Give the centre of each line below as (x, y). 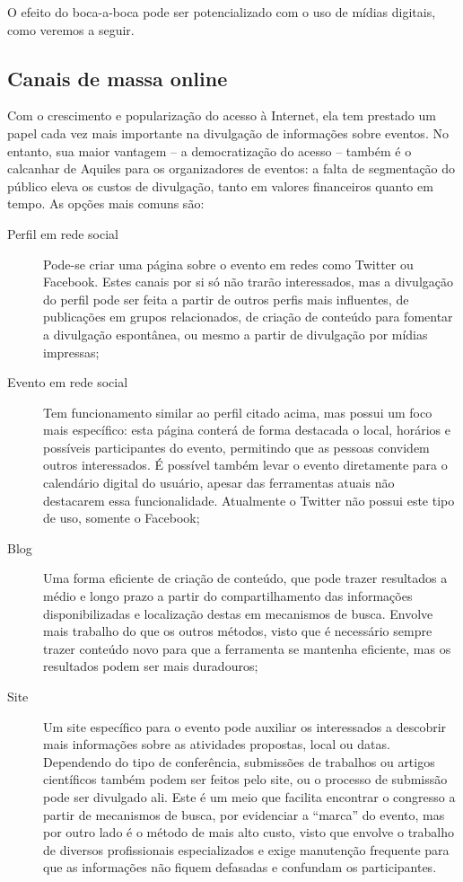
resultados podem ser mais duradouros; (151, 666)
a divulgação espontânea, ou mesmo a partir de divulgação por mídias (236, 334)
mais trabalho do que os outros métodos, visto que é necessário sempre (238, 631)
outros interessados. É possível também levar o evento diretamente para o (245, 465)
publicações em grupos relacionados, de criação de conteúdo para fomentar (248, 317)
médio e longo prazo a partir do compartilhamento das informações (228, 596)
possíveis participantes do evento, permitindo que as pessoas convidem (236, 447)
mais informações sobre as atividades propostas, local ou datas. (217, 744)
